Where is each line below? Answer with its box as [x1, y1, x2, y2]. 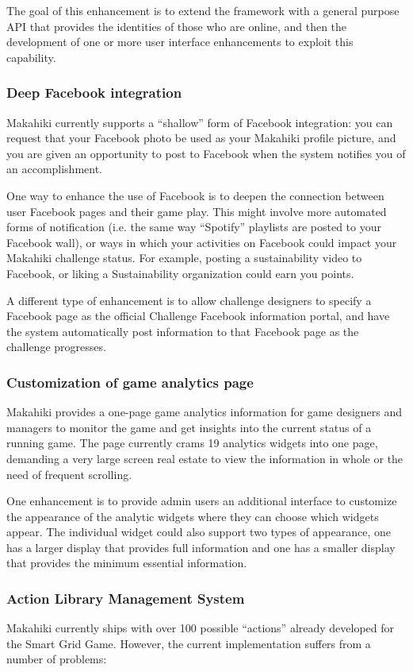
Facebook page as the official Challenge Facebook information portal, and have [6, 307, 390, 324]
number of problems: [6, 651, 107, 667]
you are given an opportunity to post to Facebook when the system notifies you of [6, 145, 406, 161]
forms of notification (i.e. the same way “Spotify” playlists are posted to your [6, 218, 382, 235]
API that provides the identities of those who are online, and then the [6, 17, 347, 34]
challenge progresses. [6, 338, 106, 355]
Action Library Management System [6, 588, 245, 608]
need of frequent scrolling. [6, 465, 132, 482]
